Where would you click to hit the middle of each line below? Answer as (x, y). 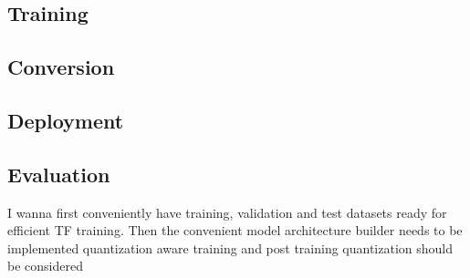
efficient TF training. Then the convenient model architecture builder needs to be (235, 230)
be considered (45, 266)
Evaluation (59, 174)
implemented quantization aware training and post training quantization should (230, 247)
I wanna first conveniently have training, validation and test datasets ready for (227, 212)
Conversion (61, 67)
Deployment (66, 120)
